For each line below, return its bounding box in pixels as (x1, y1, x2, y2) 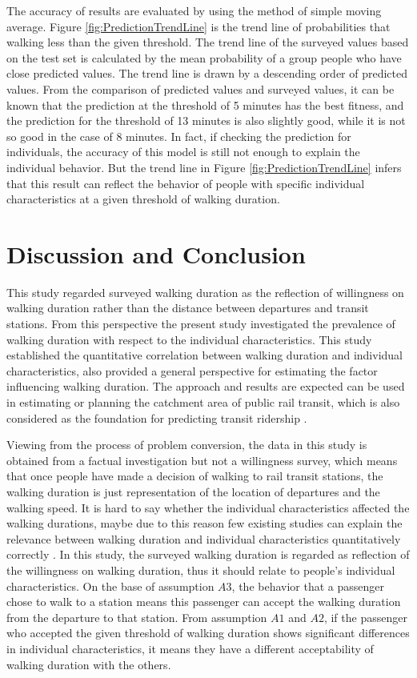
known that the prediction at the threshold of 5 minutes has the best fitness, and (6, 96, 404, 113)
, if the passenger (323, 608, 407, 625)
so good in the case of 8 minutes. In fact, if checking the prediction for (6, 127, 351, 144)
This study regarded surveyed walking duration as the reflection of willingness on (6, 283, 404, 300)
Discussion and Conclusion (6, 237, 306, 270)
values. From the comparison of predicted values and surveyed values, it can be (6, 80, 395, 97)
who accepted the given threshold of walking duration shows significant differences (6, 624, 410, 641)
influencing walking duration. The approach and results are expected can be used (6, 378, 405, 395)
